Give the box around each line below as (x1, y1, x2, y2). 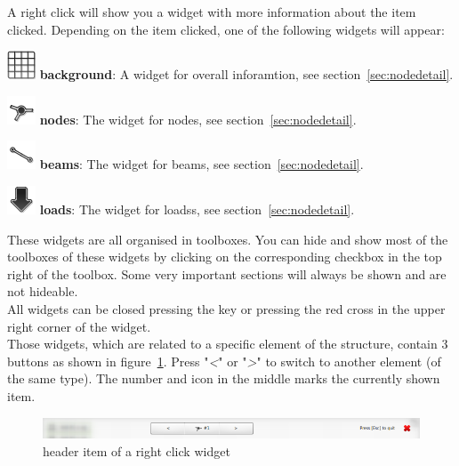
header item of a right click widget (43, 441, 230, 460)
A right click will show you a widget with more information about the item (7, 3, 416, 20)
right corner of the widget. (7, 317, 151, 335)
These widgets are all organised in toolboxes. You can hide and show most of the (7, 229, 448, 248)
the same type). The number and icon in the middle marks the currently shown (7, 369, 440, 388)
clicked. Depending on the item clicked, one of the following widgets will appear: (7, 20, 445, 38)
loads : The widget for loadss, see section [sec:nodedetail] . (39, 199, 355, 218)
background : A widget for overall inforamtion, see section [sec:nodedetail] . (39, 65, 454, 84)
